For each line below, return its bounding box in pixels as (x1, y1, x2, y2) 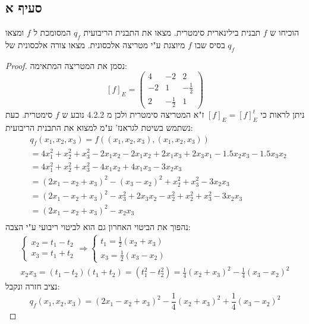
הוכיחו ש (270, 26, 299, 39)
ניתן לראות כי (260, 108, 305, 121)
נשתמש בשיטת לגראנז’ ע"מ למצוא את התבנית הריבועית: (5, 121, 193, 134)
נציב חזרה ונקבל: (5, 280, 60, 292)
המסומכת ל (33, 26, 71, 39)
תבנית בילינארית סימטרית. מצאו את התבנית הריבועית (83, 26, 261, 39)
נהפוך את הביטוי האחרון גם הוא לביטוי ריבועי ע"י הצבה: (5, 220, 191, 232)
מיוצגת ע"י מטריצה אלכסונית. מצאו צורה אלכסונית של (5, 39, 185, 51)
